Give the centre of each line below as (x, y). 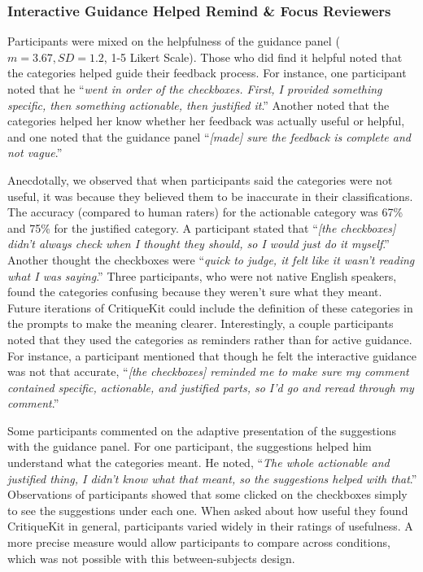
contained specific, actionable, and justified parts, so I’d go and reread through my (211, 387)
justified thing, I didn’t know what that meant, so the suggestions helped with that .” (212, 478)
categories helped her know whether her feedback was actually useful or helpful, (206, 121)
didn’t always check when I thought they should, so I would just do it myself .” (198, 244)
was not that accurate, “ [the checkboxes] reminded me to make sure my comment (208, 371)
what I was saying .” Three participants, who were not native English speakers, (202, 275)
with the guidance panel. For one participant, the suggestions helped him (190, 446)
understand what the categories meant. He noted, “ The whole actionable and (198, 463)
